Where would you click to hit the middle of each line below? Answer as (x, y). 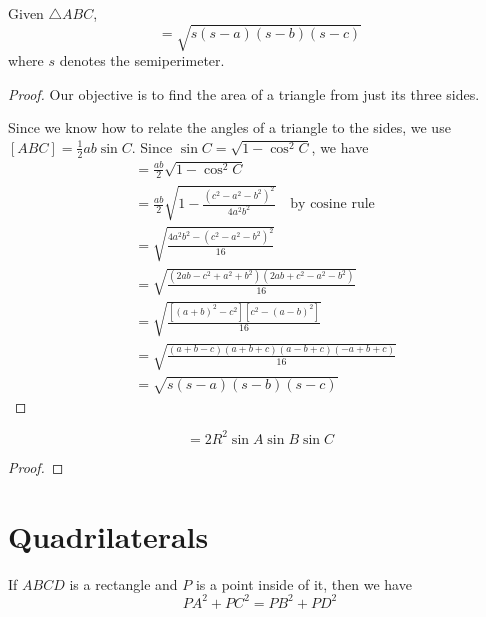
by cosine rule (332, 204)
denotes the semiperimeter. (142, 60)
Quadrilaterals (108, 535)
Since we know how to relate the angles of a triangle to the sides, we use (229, 127)
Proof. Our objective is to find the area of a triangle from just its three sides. (244, 93)
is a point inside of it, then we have (303, 583)
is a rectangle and (123, 583)
